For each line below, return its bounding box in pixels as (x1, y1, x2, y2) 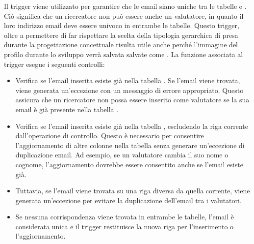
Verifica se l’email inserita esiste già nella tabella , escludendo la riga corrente (15, 121, 249, 131)
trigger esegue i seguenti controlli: (4, 59, 105, 69)
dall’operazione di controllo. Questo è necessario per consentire (15, 130, 204, 141)
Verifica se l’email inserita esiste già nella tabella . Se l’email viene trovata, (15, 75, 240, 86)
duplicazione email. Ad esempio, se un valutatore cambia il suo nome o (15, 150, 229, 160)
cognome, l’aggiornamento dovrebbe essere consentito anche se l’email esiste (15, 159, 243, 169)
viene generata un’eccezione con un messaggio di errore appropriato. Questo (15, 85, 244, 95)
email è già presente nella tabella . (15, 104, 119, 114)
